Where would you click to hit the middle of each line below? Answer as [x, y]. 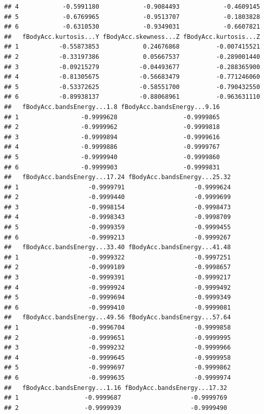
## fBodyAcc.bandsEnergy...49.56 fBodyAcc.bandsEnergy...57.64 [117, 318]
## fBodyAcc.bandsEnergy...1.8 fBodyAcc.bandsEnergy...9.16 [112, 107]
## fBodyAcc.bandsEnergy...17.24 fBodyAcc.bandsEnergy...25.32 [117, 177]
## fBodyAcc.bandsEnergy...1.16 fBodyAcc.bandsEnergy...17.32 [116, 388]
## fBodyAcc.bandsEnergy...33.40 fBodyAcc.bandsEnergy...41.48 [117, 247]
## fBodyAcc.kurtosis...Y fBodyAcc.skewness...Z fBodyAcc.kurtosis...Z [132, 37]
